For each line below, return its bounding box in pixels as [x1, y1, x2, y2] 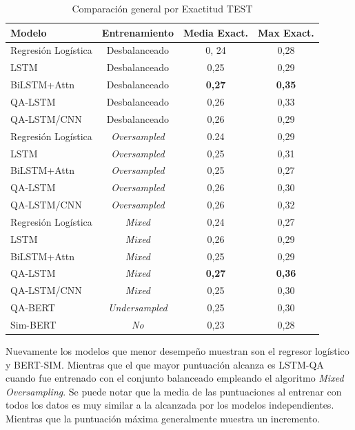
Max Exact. [258, 25, 314, 39]
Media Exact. [183, 25, 249, 39]
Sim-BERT [10, 317, 57, 331]
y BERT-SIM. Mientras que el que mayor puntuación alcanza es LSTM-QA [6, 357, 324, 371]
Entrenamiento [101, 25, 174, 39]
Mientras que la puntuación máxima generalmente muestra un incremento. [6, 411, 321, 425]
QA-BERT [10, 300, 55, 315]
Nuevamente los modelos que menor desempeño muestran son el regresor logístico [6, 344, 349, 358]
